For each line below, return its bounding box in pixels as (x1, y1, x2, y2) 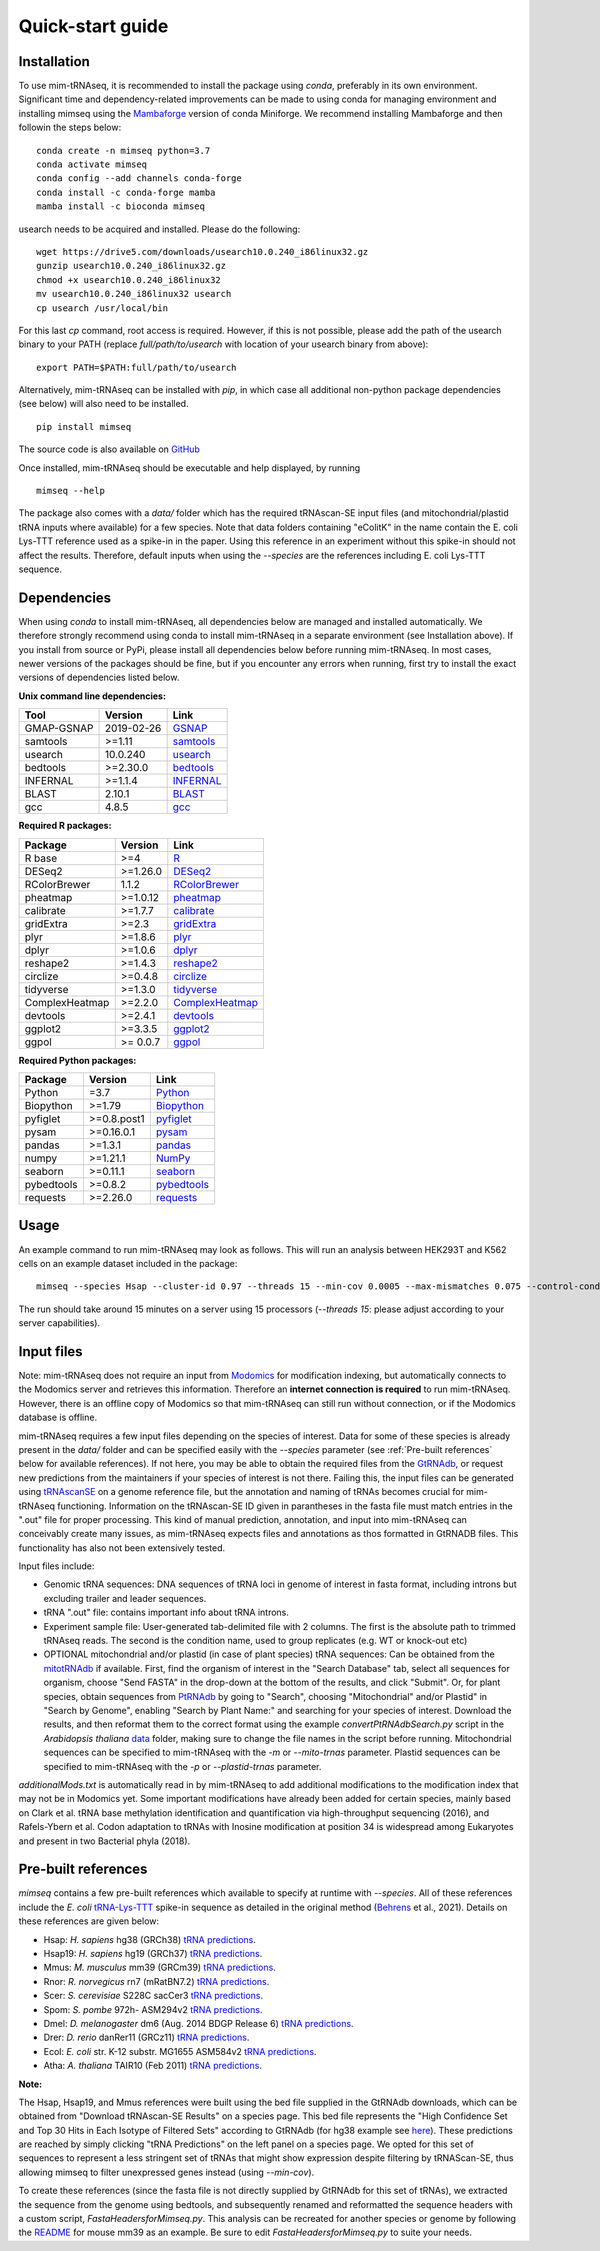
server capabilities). (18, 1317, 100, 1329)
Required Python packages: (18, 1054, 137, 1066)
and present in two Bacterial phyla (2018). (18, 1835, 191, 1847)
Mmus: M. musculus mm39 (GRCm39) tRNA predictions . (43, 1961, 277, 1974)
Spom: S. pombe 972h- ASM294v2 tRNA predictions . (43, 2003, 263, 2015)
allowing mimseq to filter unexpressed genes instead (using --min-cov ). (18, 2166, 315, 2178)
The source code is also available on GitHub (18, 443, 200, 455)
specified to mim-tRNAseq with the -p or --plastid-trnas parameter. (43, 1760, 322, 1772)
